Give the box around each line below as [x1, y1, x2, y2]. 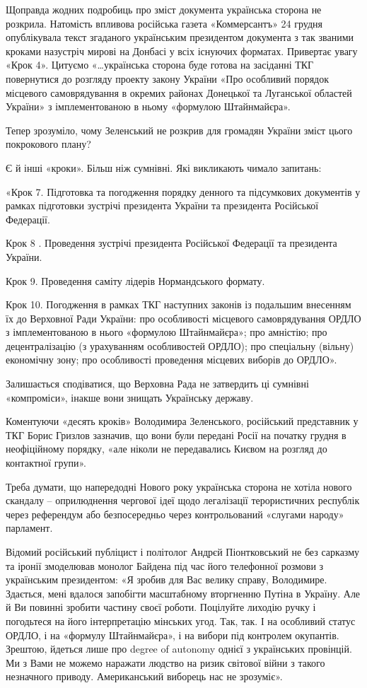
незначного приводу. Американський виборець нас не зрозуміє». [6, 669, 283, 684]
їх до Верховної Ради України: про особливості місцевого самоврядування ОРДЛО [6, 310, 361, 325]
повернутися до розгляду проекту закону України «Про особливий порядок [6, 71, 330, 86]
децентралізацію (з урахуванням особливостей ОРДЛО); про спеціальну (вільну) [6, 338, 354, 353]
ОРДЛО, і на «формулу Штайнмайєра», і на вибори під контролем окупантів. [6, 627, 339, 642]
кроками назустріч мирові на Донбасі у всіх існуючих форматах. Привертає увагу [6, 43, 358, 58]
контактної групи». [6, 455, 86, 470]
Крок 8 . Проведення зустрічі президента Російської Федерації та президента [6, 235, 337, 250]
